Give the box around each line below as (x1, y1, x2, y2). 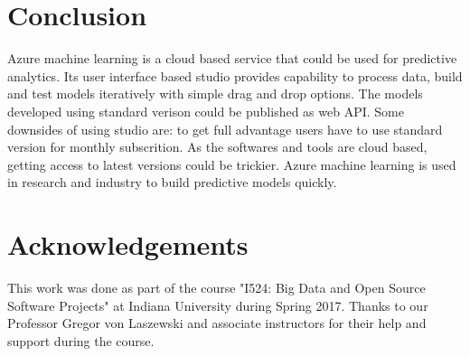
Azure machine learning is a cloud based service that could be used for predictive (7, 49, 457, 68)
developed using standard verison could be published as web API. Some (7, 101, 404, 120)
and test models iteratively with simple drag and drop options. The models (7, 84, 423, 103)
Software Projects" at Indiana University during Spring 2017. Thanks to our (7, 295, 428, 314)
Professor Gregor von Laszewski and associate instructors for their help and (7, 314, 427, 333)
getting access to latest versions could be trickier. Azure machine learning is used (7, 155, 456, 173)
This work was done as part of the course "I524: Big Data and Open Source (7, 278, 426, 296)
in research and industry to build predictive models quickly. (7, 173, 337, 192)
